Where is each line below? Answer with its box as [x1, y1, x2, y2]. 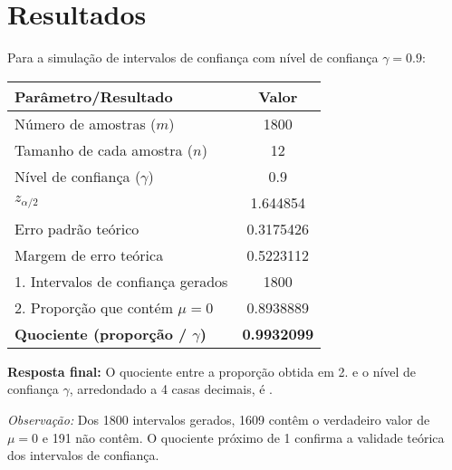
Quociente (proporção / [14, 322, 188, 344]
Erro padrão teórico [14, 217, 139, 239]
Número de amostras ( [14, 112, 157, 134]
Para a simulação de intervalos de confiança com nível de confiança [7, 48, 379, 67]
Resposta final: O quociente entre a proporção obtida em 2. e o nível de [7, 361, 417, 380]
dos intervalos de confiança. [7, 446, 159, 465]
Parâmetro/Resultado [14, 85, 173, 107]
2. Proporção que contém [14, 296, 173, 318]
